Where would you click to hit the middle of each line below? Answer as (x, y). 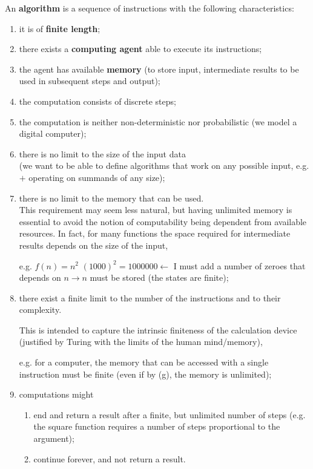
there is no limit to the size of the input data (102, 153)
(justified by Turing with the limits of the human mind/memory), (141, 342)
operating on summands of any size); (97, 177)
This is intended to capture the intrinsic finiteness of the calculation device (158, 330)
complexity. (40, 310)
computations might (56, 394)
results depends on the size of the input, (94, 245)
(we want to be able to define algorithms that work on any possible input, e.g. (164, 166)
